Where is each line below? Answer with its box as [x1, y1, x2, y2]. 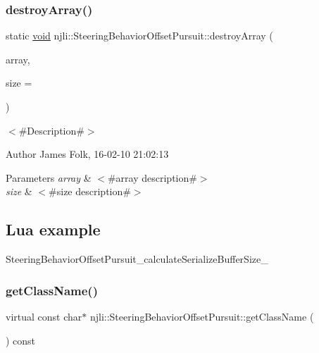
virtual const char [6, 309, 82, 323]
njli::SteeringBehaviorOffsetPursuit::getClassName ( [89, 309, 314, 323]
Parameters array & [6, 170, 92, 185]
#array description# [107, 170, 197, 185]
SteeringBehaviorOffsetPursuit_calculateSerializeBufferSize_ [6, 252, 268, 266]
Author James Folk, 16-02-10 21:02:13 [6, 147, 169, 161]
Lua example [6, 218, 101, 240]
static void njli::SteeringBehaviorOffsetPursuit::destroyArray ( [6, 28, 273, 43]
